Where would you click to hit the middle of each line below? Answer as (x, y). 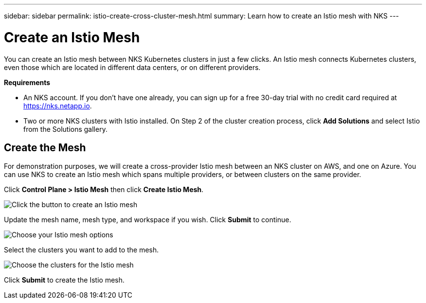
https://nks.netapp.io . (58, 106)
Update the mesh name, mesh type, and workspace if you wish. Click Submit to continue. (148, 220)
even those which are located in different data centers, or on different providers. (132, 67)
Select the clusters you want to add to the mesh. (81, 250)
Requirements (27, 82)
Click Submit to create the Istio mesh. (64, 280)
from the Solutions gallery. (65, 129)
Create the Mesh (45, 147)
